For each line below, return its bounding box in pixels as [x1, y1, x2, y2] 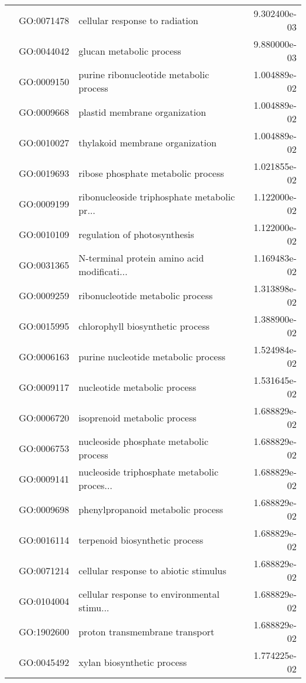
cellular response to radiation [78, 13, 198, 27]
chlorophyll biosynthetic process [78, 319, 210, 333]
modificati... [78, 265, 128, 278]
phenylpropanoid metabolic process [78, 502, 224, 516]
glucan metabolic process [78, 43, 181, 58]
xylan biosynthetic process [78, 655, 187, 669]
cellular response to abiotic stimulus [78, 563, 227, 577]
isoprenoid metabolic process [78, 410, 197, 424]
